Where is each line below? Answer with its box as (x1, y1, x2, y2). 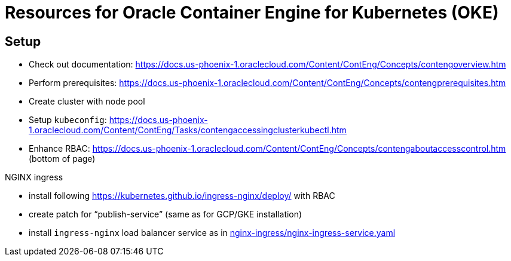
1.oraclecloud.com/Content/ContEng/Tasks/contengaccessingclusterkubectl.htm (29, 125, 347, 136)
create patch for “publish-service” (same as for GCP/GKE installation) (29, 209, 302, 220)
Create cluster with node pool (29, 96, 145, 107)
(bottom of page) (29, 153, 96, 164)
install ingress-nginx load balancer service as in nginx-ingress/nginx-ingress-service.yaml (29, 228, 396, 238)
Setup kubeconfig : (29, 115, 107, 125)
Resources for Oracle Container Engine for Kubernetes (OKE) (5, 2, 499, 23)
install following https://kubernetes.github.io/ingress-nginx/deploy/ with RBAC (29, 191, 335, 201)
